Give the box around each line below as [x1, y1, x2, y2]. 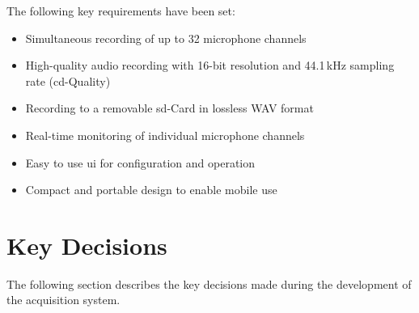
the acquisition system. [6, 291, 121, 308]
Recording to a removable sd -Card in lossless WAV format [25, 99, 314, 116]
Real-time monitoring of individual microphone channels [25, 126, 305, 143]
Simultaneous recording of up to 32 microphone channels [25, 29, 307, 46]
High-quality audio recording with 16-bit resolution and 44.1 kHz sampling [25, 57, 395, 74]
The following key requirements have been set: [6, 2, 235, 19]
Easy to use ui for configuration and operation [25, 154, 256, 171]
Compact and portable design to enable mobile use [25, 181, 277, 198]
